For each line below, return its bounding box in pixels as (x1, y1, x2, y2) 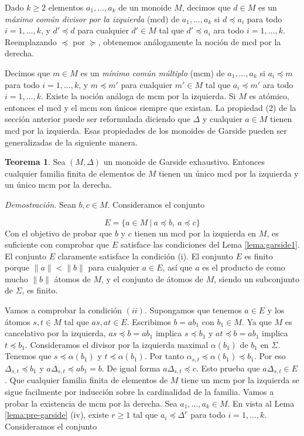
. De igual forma (101, 361, 160, 374)
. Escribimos (127, 315, 171, 327)
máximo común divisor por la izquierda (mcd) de (5, 12, 180, 25)
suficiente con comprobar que (5, 238, 110, 251)
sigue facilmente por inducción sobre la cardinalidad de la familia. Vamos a (5, 385, 274, 397)
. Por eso (254, 350, 286, 362)
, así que (162, 261, 193, 273)
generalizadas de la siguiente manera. (5, 136, 138, 148)
